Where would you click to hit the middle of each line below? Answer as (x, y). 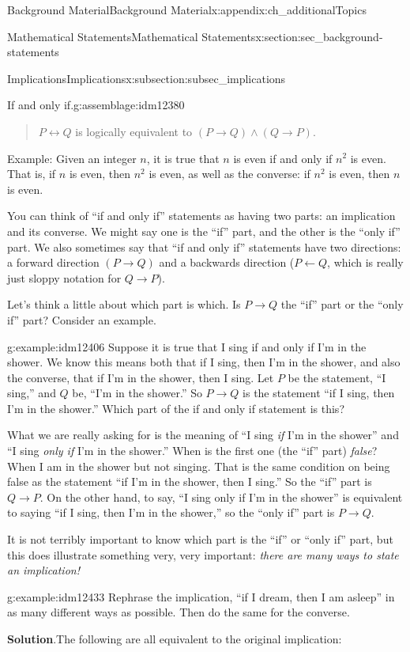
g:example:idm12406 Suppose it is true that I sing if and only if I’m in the (187, 346)
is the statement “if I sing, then (319, 393)
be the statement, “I (337, 377)
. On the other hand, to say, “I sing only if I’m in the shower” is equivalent (221, 497)
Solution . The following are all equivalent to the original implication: (175, 639)
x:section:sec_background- (319, 36)
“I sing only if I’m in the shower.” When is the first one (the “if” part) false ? (192, 451)
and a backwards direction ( (227, 262)
